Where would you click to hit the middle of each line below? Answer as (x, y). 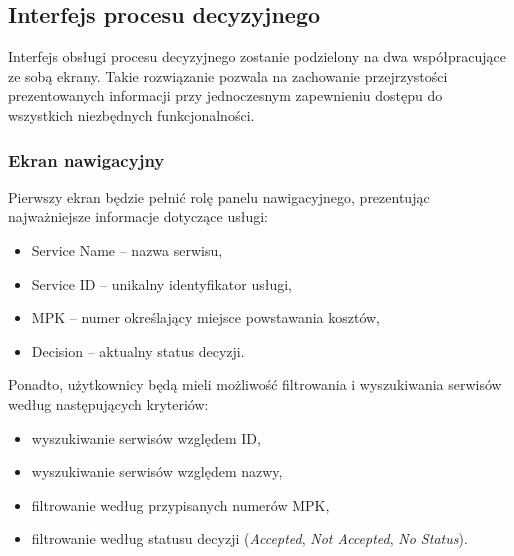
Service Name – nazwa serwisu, (127, 249)
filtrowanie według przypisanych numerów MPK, (180, 504)
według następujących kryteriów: (108, 403)
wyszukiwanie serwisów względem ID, (146, 437)
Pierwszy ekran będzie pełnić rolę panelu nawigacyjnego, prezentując (219, 196)
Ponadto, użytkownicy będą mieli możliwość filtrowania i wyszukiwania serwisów (255, 384)
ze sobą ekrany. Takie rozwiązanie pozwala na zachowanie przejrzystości (228, 75)
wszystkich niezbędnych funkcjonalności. (131, 114)
